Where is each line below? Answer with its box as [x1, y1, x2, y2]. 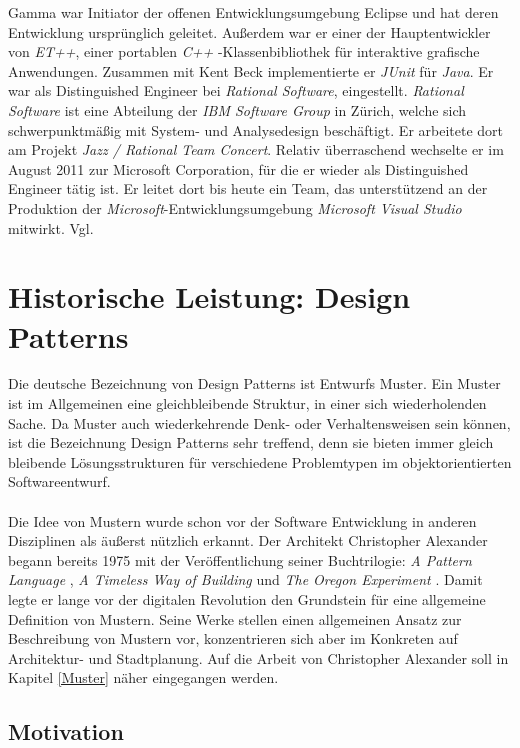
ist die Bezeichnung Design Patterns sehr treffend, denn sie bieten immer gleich [8, 432, 494, 453]
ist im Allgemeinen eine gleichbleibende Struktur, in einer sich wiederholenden [8, 393, 487, 414]
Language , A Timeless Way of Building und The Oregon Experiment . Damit [8, 569, 483, 590]
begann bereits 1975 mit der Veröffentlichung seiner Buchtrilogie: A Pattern [8, 549, 472, 570]
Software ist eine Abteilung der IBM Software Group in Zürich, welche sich [8, 99, 467, 120]
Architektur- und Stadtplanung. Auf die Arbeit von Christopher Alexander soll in [8, 647, 509, 668]
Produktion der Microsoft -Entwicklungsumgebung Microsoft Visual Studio [8, 197, 462, 218]
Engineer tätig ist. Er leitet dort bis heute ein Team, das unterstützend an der [8, 178, 488, 199]
